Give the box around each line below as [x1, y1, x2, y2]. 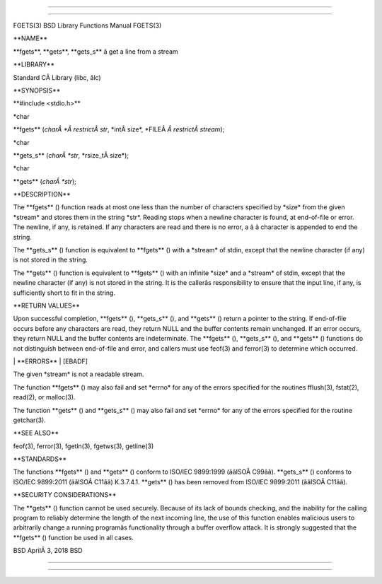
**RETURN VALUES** [13, 301, 81, 310]
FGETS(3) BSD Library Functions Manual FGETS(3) [13, 21, 162, 30]
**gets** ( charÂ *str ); [13, 177, 77, 185]
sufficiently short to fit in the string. [13, 288, 116, 297]
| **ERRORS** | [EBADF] [13, 357, 88, 366]
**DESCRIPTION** [13, 190, 71, 199]
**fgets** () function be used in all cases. [13, 533, 134, 542]
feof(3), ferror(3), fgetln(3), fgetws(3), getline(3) [13, 442, 154, 450]
